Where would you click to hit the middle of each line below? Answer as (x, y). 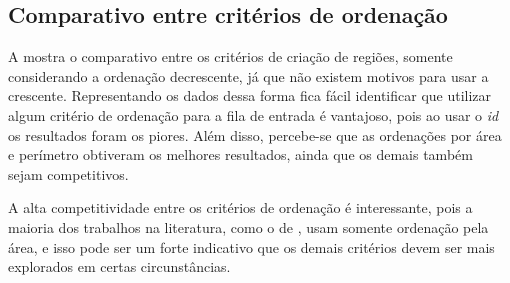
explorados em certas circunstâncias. (119, 266)
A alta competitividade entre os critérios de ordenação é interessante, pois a (240, 207)
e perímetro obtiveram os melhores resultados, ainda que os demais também (240, 154)
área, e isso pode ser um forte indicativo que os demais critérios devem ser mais (251, 246)
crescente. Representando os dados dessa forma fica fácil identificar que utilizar (250, 95)
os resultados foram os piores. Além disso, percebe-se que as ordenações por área (255, 134)
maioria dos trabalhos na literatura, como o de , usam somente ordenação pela (248, 226)
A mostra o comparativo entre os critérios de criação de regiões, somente (230, 56)
